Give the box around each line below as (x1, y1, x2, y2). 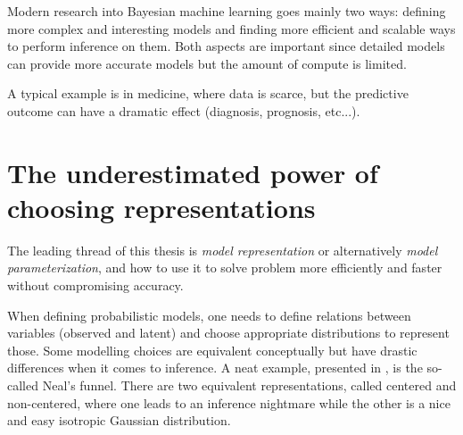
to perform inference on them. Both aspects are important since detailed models (7, 37, 445, 55)
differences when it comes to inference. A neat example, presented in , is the (7, 358, 423, 377)
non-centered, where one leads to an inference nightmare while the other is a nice (7, 393, 451, 412)
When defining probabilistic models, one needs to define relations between (7, 305, 411, 324)
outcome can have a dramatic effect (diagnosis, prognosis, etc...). (7, 101, 360, 120)
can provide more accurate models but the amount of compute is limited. (7, 54, 407, 72)
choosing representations (7, 188, 316, 225)
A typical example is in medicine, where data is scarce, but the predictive (7, 84, 409, 103)
